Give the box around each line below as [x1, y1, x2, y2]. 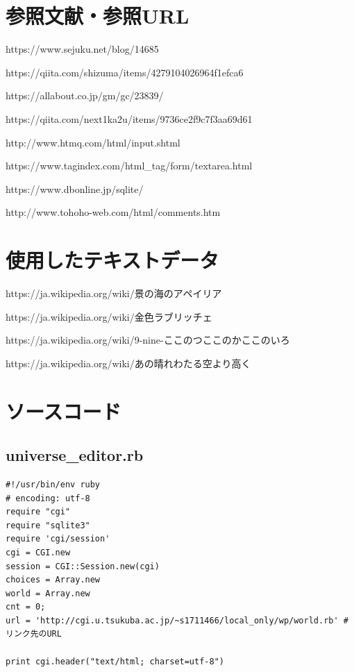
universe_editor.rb [6, 444, 144, 466]
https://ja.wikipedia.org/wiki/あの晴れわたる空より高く [6, 355, 251, 370]
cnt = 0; [6, 602, 46, 612]
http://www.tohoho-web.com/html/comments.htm [6, 205, 221, 219]
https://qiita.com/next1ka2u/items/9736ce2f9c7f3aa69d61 [6, 111, 253, 126]
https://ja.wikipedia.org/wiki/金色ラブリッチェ [6, 309, 212, 324]
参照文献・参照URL [6, 1, 189, 30]
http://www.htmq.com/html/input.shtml [6, 135, 180, 149]
